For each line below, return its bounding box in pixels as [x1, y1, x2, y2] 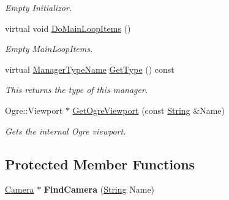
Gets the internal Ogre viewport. [5, 124, 126, 137]
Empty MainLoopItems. [5, 42, 93, 55]
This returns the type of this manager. [5, 83, 148, 96]
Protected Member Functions [5, 154, 195, 173]
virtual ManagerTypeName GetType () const [5, 62, 175, 75]
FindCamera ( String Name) [43, 183, 155, 196]
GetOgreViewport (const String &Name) [72, 103, 225, 116]
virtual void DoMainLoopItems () [5, 21, 131, 34]
